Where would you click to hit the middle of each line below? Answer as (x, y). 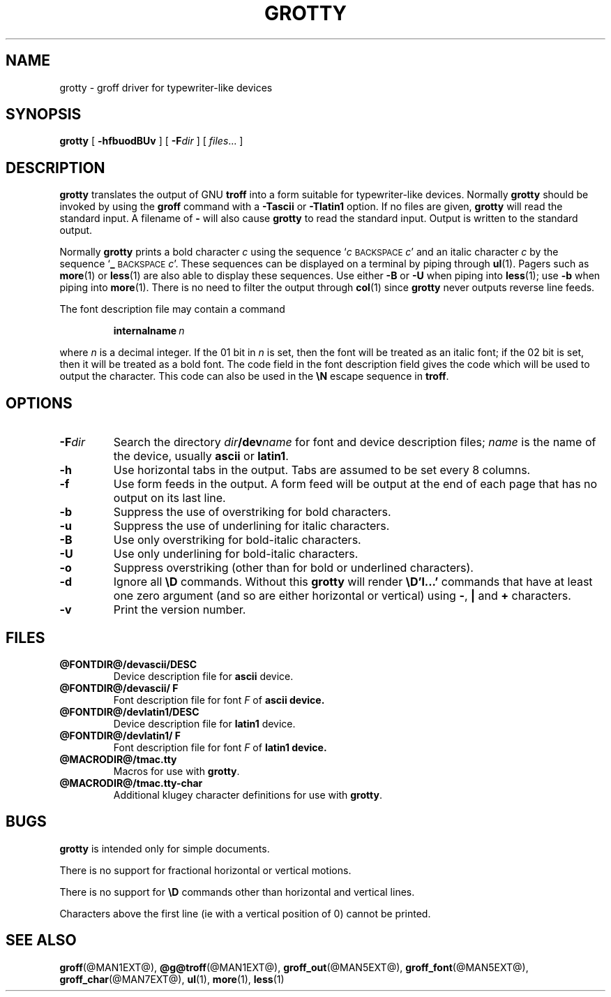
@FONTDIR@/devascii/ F (119, 688)
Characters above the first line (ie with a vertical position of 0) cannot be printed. (245, 913)
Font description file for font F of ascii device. (219, 700)
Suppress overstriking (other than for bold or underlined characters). (293, 568)
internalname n (149, 331)
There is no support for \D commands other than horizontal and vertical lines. (237, 892)
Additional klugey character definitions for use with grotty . (248, 795)
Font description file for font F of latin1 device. (220, 747)
